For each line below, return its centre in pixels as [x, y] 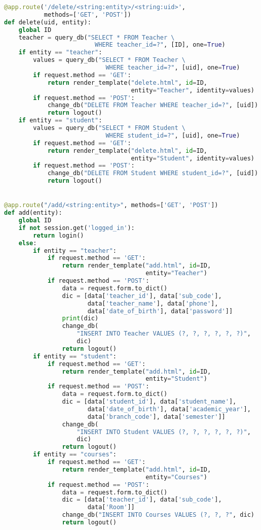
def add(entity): [33, 213]
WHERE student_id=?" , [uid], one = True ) [173, 135]
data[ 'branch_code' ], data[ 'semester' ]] [156, 417]
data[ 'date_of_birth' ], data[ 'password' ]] [160, 311]
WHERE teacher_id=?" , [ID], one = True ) [160, 45]
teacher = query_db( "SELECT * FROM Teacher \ [97, 37]
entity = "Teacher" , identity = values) [193, 90]
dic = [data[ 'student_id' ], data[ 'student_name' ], [149, 402]
